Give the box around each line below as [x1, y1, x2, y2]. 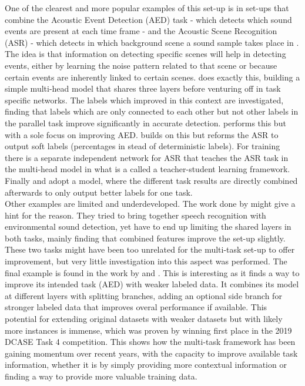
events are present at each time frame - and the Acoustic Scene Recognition [5, 25, 277, 37]
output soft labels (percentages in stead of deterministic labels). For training [5, 140, 280, 152]
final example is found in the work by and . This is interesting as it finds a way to [5, 266, 300, 278]
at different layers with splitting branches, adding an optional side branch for [5, 289, 282, 301]
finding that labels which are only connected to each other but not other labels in [5, 105, 299, 118]
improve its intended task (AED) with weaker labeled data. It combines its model [5, 278, 299, 290]
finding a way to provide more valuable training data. [5, 370, 197, 382]
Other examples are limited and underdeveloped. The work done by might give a [5, 197, 296, 210]
